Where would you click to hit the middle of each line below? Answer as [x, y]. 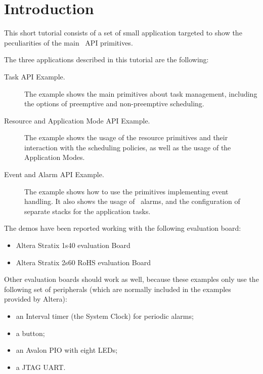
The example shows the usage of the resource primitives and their [126, 137]
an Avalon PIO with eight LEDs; [67, 350]
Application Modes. [55, 157]
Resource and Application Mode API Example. [77, 120]
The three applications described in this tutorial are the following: [106, 59]
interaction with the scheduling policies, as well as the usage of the [128, 147]
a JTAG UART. [41, 367]
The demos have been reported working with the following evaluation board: [123, 228]
